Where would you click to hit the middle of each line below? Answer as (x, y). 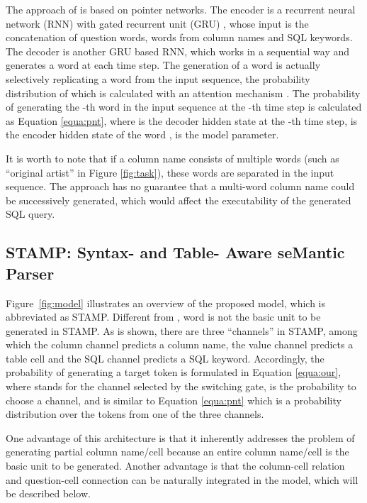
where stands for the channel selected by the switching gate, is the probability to (181, 386)
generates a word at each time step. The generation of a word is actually (163, 65)
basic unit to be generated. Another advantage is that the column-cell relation (175, 466)
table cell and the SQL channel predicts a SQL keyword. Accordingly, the (165, 358)
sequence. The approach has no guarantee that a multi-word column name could (180, 186)
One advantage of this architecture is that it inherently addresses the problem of (180, 437)
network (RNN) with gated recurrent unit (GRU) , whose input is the (157, 23)
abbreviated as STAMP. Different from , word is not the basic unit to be (163, 317)
